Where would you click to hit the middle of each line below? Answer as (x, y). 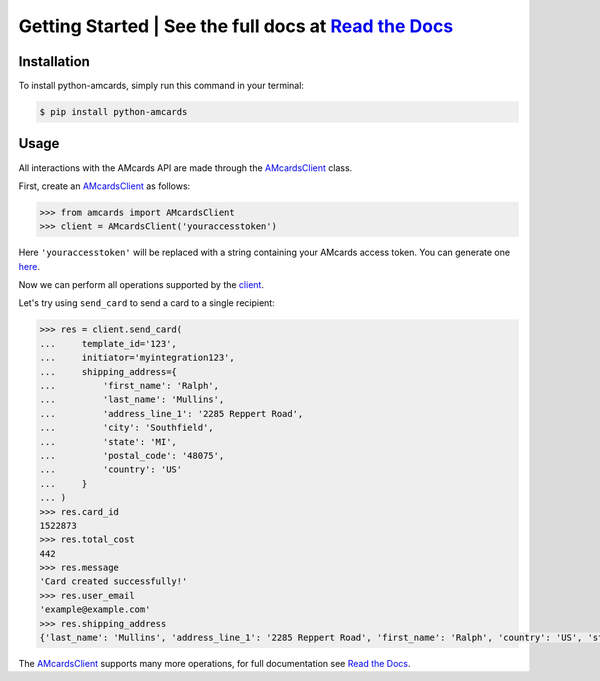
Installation (54, 61)
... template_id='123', (108, 343)
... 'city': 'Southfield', (126, 428)
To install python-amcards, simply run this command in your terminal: (161, 86)
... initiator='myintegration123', (137, 358)
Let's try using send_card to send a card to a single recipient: (146, 303)
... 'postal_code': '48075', (132, 455)
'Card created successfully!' (113, 581)
